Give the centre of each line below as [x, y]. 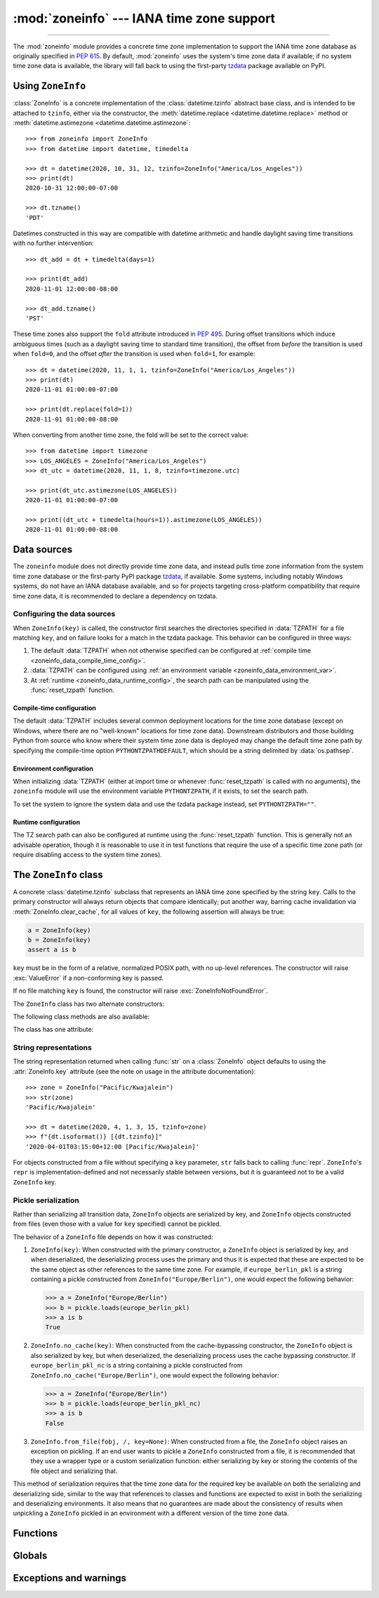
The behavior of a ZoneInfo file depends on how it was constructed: [113, 1237]
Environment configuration [53, 768]
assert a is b [52, 950]
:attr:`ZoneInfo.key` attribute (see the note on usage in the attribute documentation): [134, 1071]
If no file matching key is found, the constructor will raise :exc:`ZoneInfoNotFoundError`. [140, 991]
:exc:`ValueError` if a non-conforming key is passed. [88, 978]
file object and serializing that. [74, 1471]
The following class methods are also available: [81, 1016]
